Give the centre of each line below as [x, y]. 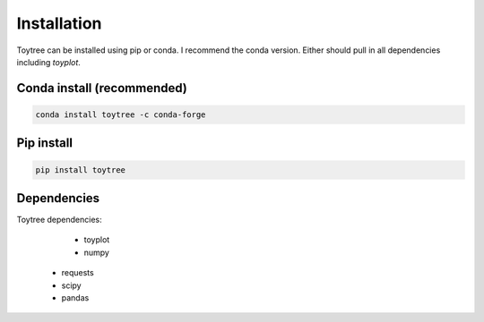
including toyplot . [48, 62]
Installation [59, 23]
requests [78, 273]
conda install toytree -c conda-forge [121, 114]
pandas [75, 297]
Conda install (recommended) [102, 88]
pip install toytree [80, 169]
